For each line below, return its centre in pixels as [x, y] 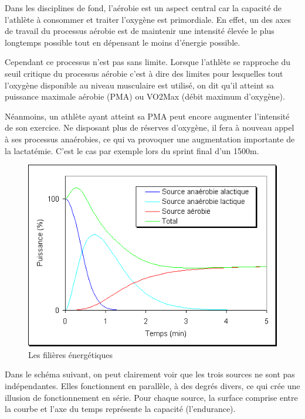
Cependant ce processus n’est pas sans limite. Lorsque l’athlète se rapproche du [148, 62]
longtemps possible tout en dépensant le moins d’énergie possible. [123, 42]
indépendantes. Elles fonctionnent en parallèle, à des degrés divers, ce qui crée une [152, 385]
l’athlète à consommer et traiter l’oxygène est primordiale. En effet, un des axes [148, 19]
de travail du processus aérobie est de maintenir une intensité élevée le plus [140, 31]
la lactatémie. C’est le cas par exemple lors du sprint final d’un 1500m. [132, 150]
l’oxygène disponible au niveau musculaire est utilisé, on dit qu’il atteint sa [139, 85]
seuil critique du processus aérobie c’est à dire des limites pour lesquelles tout [144, 73]
